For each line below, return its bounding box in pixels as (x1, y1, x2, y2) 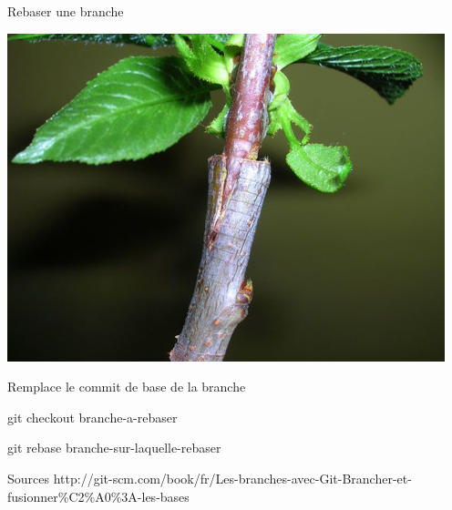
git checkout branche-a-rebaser (7, 407, 178, 426)
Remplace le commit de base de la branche (7, 377, 246, 396)
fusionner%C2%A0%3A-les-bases (7, 486, 190, 505)
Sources (7, 468, 50, 487)
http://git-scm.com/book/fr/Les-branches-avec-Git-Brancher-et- (53, 468, 412, 487)
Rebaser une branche (7, 2, 124, 20)
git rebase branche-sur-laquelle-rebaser (7, 438, 221, 457)
